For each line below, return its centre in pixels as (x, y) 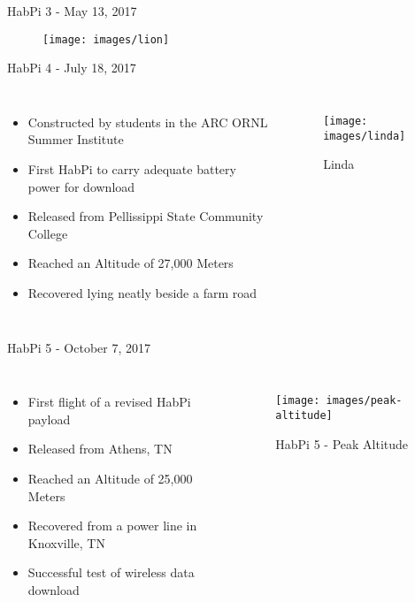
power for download (81, 186)
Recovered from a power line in (112, 526)
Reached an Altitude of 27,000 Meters (131, 263)
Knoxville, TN (66, 542)
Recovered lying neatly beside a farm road (142, 293)
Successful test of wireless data (111, 572)
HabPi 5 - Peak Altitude (342, 443)
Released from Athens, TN (100, 449)
